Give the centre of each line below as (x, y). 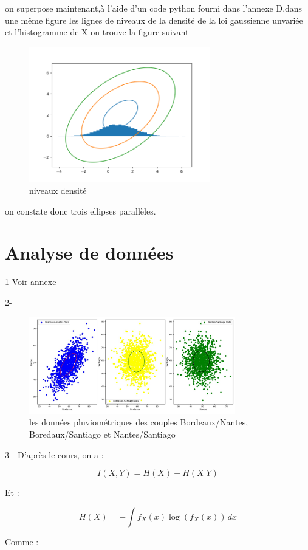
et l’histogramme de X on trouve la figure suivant (97, 32)
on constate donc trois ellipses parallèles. (80, 211)
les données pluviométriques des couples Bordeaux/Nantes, (139, 422)
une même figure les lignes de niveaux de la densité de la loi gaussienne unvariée (154, 20)
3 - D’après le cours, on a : (54, 454)
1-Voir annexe (31, 282)
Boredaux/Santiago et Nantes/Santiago (102, 434)
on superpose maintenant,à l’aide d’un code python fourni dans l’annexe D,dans (154, 8)
